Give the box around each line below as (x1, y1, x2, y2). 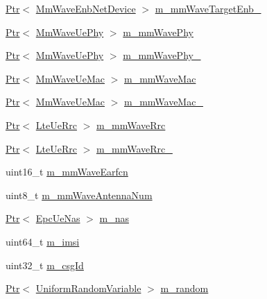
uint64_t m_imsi (6, 234, 80, 248)
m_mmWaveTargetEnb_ (155, 1, 261, 15)
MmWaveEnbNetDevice (35, 1, 136, 15)
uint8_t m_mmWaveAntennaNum (6, 187, 153, 202)
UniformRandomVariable (35, 281, 141, 296)
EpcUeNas (35, 211, 80, 225)
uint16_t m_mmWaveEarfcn (6, 164, 128, 179)
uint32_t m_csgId (6, 257, 84, 272)
